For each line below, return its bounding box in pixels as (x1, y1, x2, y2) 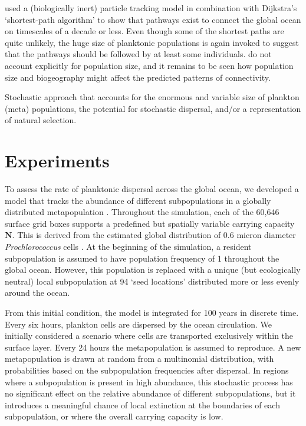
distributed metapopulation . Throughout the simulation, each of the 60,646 (5, 206, 279, 218)
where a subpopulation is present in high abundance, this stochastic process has (5, 375, 293, 388)
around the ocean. (5, 286, 70, 299)
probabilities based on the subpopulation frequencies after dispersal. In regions (5, 364, 289, 376)
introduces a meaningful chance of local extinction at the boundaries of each (5, 398, 280, 411)
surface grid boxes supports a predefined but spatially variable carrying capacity (5, 217, 295, 229)
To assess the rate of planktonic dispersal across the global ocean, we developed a (5, 183, 299, 195)
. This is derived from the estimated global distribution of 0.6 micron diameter (12, 229, 296, 241)
